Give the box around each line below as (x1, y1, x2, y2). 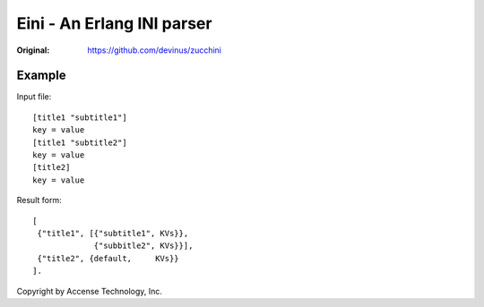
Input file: (16, 91, 52, 102)
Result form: (16, 195, 62, 206)
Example (16, 68, 66, 83)
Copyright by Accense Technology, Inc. (16, 286, 163, 296)
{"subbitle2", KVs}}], (93, 241, 194, 251)
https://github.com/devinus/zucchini (87, 45, 221, 55)
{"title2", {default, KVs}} (37, 253, 179, 263)
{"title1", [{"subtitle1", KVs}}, (37, 228, 189, 238)
